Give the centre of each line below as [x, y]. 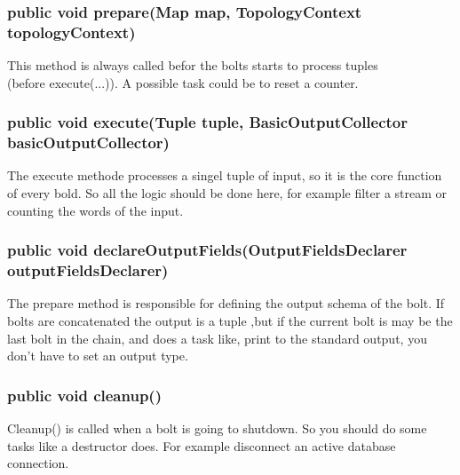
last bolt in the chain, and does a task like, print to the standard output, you [217, 338]
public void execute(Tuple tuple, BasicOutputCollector [208, 122]
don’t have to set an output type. [98, 356]
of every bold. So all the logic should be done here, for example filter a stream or [227, 193]
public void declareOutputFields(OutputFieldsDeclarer [207, 250]
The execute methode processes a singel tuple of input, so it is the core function [225, 175]
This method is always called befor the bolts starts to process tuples [193, 65]
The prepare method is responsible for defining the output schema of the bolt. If [226, 303]
